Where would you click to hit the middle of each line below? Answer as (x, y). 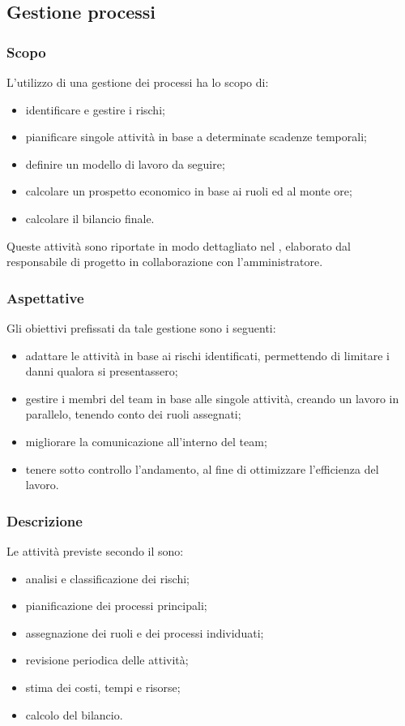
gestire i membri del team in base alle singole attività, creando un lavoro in (212, 398)
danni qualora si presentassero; (102, 371)
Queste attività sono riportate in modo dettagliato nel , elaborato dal (179, 245)
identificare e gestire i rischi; (95, 109)
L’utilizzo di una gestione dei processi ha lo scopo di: (138, 82)
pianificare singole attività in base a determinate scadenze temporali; (196, 137)
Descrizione (45, 520)
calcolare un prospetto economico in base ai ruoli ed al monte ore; (189, 191)
